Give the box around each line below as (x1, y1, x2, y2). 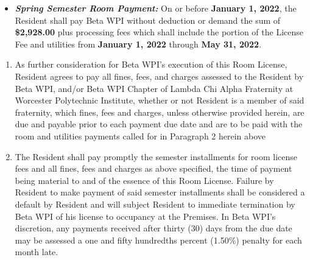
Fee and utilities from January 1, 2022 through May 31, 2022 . (15, 37, 262, 50)
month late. (15, 245, 58, 258)
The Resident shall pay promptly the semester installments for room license (15, 150, 298, 163)
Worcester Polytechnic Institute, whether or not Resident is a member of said (15, 94, 305, 107)
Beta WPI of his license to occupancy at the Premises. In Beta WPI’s (15, 209, 276, 222)
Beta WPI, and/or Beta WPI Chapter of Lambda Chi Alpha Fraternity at (15, 82, 294, 94)
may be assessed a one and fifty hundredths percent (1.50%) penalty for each (15, 233, 302, 246)
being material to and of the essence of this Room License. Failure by (15, 174, 274, 186)
